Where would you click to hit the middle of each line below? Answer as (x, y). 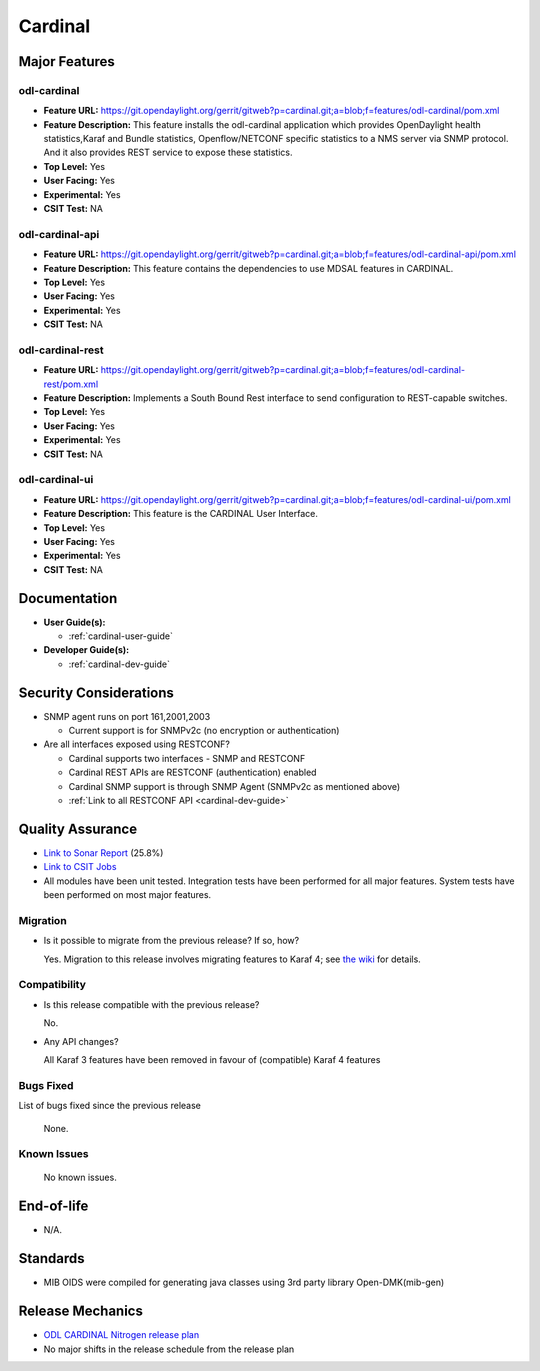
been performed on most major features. (127, 895)
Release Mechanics (81, 1311)
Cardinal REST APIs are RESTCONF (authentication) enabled (192, 772)
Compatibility (52, 985)
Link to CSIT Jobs (80, 867)
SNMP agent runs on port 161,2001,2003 (127, 716)
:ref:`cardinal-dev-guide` (119, 664)
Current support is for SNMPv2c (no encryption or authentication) (204, 731)
